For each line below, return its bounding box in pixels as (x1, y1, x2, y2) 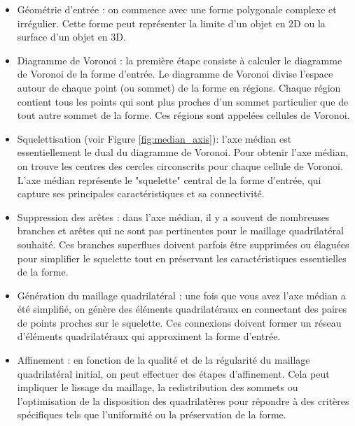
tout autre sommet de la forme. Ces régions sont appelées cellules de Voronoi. (17, 108, 350, 122)
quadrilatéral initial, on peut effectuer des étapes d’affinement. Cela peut (17, 366, 330, 381)
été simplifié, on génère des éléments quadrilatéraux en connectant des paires (17, 301, 347, 316)
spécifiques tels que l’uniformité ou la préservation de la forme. (17, 407, 286, 422)
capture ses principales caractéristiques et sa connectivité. (17, 186, 265, 201)
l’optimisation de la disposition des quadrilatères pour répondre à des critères (17, 393, 349, 408)
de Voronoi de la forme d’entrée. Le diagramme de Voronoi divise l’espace (17, 66, 333, 81)
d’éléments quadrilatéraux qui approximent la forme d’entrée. (17, 329, 281, 343)
